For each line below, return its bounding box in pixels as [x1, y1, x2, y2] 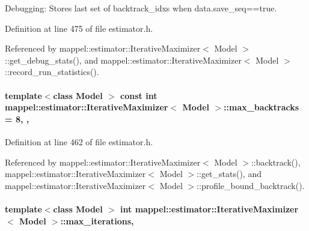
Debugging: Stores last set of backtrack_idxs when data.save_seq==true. [5, 2, 277, 14]
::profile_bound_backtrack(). [197, 179, 305, 191]
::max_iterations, [60, 214, 134, 227]
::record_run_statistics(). [5, 65, 99, 78]
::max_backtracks [224, 101, 299, 113]
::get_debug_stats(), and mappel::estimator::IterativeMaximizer [5, 53, 242, 66]
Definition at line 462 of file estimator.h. [5, 135, 153, 148]
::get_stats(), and [197, 167, 262, 180]
